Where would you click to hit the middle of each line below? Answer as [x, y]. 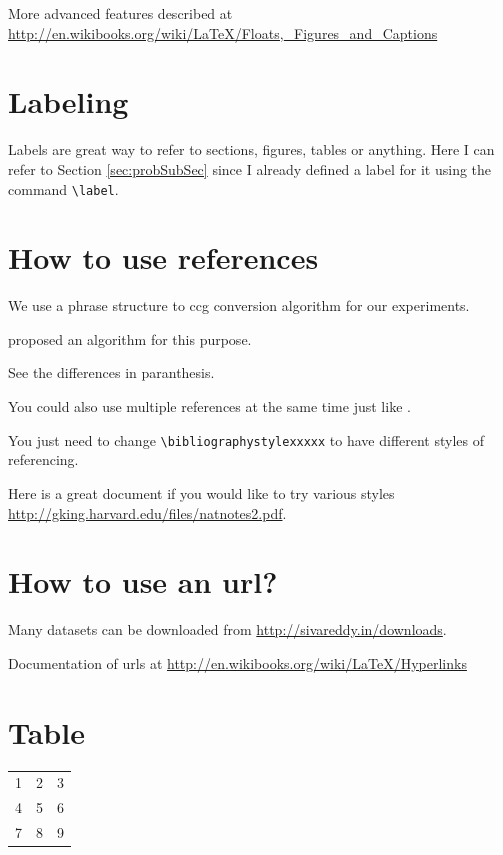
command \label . [63, 188]
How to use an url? [143, 581]
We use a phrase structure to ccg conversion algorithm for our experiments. [239, 305]
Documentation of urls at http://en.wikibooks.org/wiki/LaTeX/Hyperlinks [237, 662]
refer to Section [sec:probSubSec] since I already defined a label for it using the [250, 168]
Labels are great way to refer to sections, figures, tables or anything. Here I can [251, 149]
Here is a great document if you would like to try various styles [201, 492]
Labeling [68, 101]
